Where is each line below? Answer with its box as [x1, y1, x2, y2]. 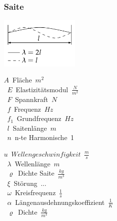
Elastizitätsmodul [16, 84, 68, 94]
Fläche [12, 75, 32, 85]
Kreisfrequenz [15, 187, 56, 198]
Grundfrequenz [17, 113, 61, 123]
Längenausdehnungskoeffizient [15, 197, 105, 207]
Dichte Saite [18, 168, 55, 178]
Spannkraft [15, 94, 48, 104]
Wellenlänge [15, 158, 51, 168]
